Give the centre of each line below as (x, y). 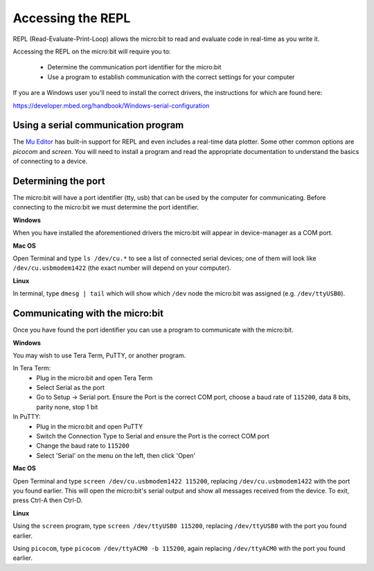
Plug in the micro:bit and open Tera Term (95, 377)
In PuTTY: (27, 417)
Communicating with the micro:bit (88, 313)
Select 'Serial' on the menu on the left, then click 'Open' (116, 455)
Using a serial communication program (98, 125)
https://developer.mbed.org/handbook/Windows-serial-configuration (111, 105)
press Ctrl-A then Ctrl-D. (48, 500)
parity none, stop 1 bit (67, 407)
